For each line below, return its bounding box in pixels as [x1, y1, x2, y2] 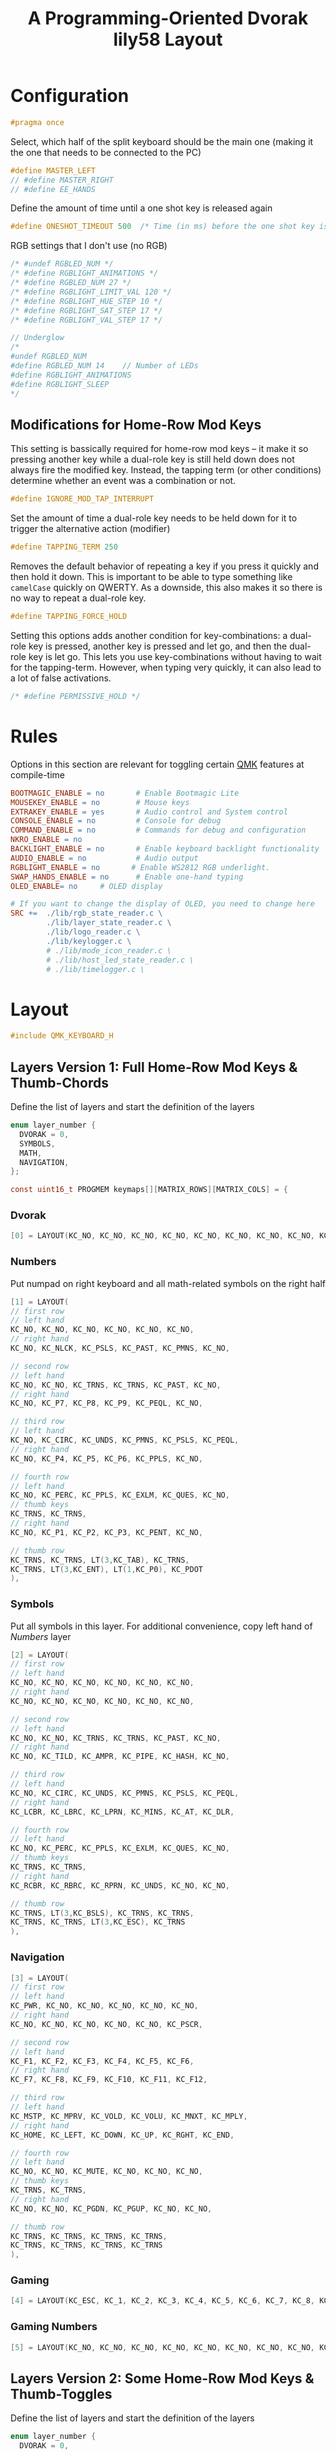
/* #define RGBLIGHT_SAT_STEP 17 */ [10, 305, 163, 316]
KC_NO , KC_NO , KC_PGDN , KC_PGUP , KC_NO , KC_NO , [10, 2203, 213, 2214]
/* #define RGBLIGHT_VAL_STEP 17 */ [10, 315, 163, 325]
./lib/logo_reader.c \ [46, 927, 141, 937]
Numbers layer [10, 1630, 72, 1642]
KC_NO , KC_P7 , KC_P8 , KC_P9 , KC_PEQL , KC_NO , [10, 1398, 203, 1409]
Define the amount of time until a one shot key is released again [10, 202, 273, 214]
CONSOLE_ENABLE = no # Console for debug [10, 816, 222, 826]
